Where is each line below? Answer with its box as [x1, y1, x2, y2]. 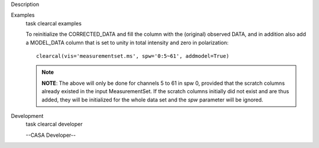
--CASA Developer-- [25, 131, 76, 139]
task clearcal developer [25, 121, 83, 128]
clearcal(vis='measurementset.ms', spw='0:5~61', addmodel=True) [36, 52, 230, 59]
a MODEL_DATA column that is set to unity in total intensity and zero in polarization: [25, 39, 229, 46]
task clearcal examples [25, 19, 82, 27]
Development [11, 112, 44, 119]
